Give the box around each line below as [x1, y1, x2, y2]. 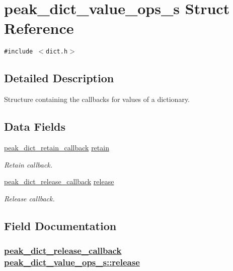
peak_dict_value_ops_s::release [4, 255, 140, 268]
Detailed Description [4, 70, 114, 86]
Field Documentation [4, 218, 117, 233]
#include [4, 48, 33, 56]
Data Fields [4, 119, 66, 134]
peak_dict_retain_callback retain [4, 142, 109, 152]
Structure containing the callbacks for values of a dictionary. [4, 94, 190, 104]
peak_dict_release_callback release [4, 176, 114, 187]
